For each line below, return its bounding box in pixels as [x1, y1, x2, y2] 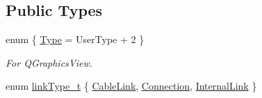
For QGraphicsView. [6, 55, 93, 70]
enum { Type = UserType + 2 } [6, 32, 145, 47]
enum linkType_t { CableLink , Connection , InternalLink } [6, 79, 257, 93]
